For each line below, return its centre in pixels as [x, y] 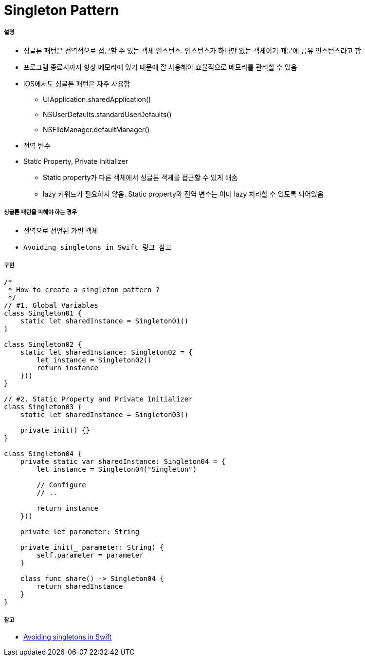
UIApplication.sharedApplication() [97, 99]
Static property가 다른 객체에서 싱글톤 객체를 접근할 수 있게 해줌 [140, 177]
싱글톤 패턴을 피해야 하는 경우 [40, 212]
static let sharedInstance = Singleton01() [104, 321]
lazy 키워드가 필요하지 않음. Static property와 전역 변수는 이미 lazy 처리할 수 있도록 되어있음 [183, 194]
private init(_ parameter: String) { [92, 548]
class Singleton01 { [43, 313]
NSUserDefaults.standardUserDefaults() [107, 114]
